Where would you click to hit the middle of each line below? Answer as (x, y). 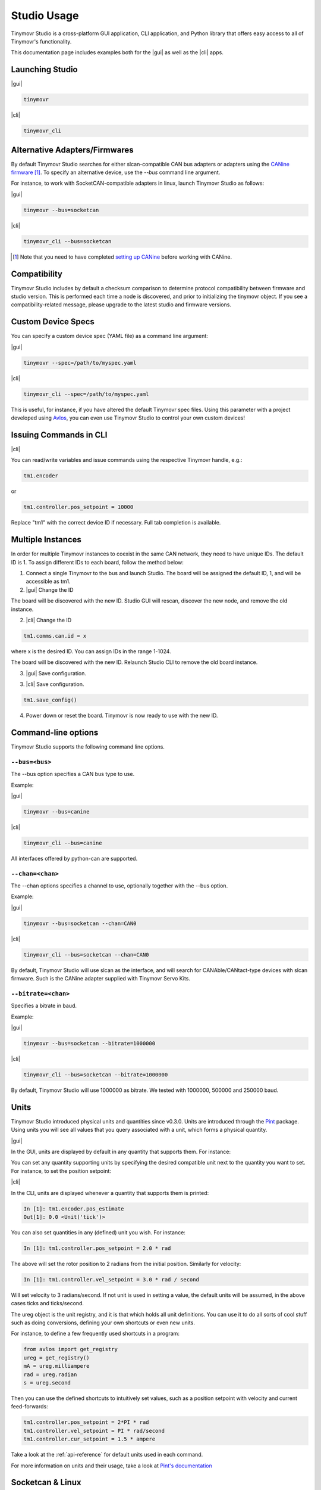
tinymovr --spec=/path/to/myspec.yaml (80, 363)
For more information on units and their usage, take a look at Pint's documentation (111, 1466)
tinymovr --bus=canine (56, 811)
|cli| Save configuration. (55, 684)
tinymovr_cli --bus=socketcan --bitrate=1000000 (96, 1075)
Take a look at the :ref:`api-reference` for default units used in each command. (107, 1455)
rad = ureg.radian (50, 1374)
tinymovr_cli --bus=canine (63, 843)
